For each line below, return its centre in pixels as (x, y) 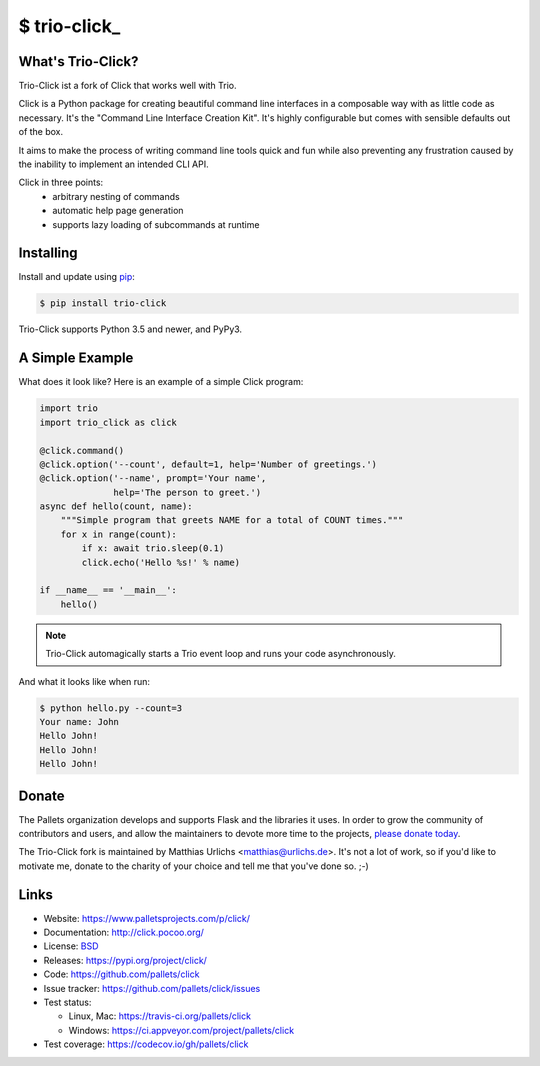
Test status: (67, 1002)
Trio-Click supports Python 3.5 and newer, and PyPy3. (130, 329)
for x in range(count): (118, 534)
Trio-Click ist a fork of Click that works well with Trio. (127, 86)
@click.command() (82, 450)
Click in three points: (61, 182)
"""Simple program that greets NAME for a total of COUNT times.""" (232, 520)
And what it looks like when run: (84, 681)
